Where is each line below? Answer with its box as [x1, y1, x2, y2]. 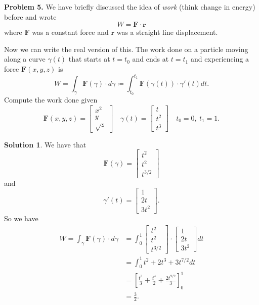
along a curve [4, 54, 46, 64]
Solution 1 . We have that [4, 139, 87, 149]
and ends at [132, 54, 169, 64]
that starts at [68, 54, 110, 64]
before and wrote [4, 11, 57, 22]
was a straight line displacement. [116, 27, 218, 37]
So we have [4, 213, 38, 223]
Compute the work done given [4, 94, 98, 105]
